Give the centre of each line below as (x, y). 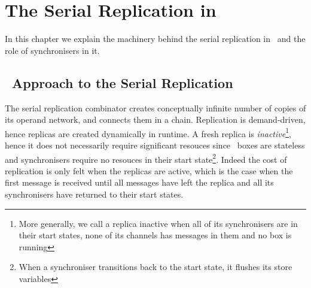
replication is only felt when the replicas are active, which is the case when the (149, 170)
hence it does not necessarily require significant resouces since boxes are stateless (155, 145)
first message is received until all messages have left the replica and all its (139, 182)
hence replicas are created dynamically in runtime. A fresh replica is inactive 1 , (148, 132)
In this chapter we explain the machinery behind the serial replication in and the (155, 39)
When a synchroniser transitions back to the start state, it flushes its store (155, 267)
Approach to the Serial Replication (123, 82)
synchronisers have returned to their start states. (94, 194)
